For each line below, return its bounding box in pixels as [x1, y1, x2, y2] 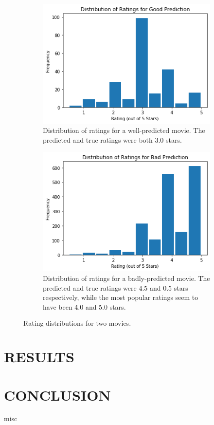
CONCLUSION [4, 385, 111, 405]
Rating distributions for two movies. [23, 318, 131, 328]
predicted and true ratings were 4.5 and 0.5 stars [43, 282, 188, 293]
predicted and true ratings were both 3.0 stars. [43, 135, 182, 145]
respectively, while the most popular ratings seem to [43, 292, 198, 302]
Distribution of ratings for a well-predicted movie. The [43, 125, 205, 135]
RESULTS [4, 347, 74, 367]
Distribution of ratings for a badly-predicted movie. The [43, 273, 210, 283]
